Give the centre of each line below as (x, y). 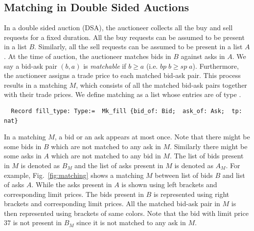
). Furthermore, (216, 66)
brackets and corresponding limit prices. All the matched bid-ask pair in (112, 203)
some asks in (23, 156)
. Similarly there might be (209, 146)
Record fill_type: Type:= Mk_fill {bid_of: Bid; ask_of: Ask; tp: (127, 111)
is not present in (37, 222)
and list (234, 175)
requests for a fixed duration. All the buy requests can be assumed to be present (124, 37)
